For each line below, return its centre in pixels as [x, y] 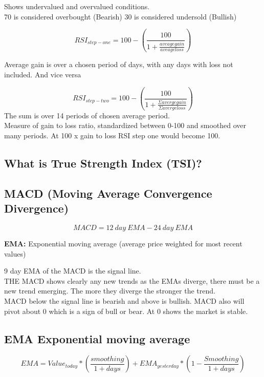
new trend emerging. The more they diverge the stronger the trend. [110, 291]
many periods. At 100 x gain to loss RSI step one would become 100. [112, 135]
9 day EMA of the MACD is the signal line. [73, 271]
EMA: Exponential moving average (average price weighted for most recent [123, 243]
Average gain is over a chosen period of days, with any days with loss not [119, 64]
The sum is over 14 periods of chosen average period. [87, 115]
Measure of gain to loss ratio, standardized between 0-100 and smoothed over [125, 125]
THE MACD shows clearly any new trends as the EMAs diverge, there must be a [132, 280]
